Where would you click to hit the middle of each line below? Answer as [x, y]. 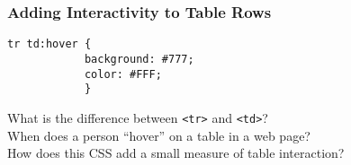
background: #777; [139, 59]
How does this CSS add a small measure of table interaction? [176, 153]
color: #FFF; [123, 74]
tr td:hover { [49, 44]
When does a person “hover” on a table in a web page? [159, 135]
